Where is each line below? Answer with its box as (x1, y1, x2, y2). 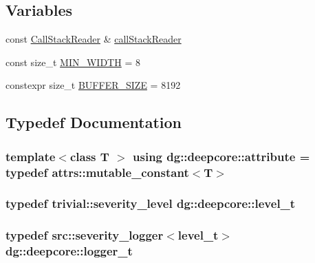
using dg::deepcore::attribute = (133, 147, 310, 165)
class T (69, 147, 109, 165)
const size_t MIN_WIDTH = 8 (6, 54, 140, 69)
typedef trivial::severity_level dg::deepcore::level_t (6, 195, 296, 212)
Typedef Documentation (6, 112, 182, 133)
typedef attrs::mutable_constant (6, 163, 189, 180)
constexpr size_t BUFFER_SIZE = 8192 (6, 78, 181, 92)
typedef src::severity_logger (6, 227, 164, 244)
